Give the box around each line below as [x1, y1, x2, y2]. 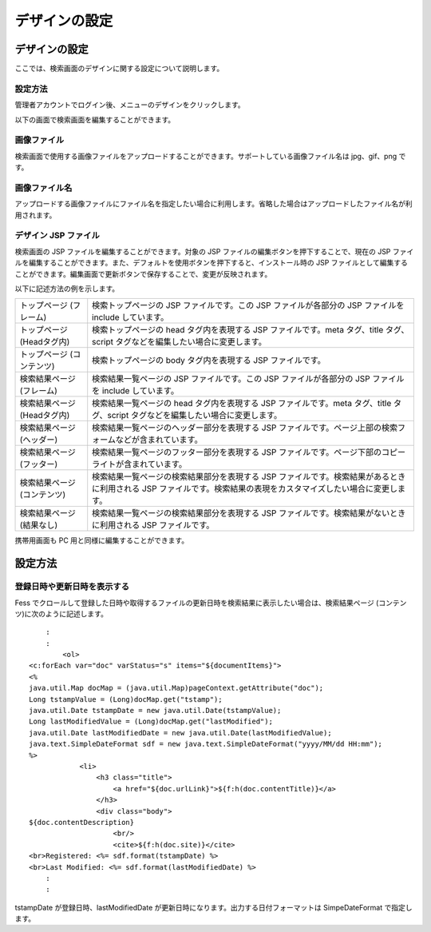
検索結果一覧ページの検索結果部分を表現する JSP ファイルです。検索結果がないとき [92, 508, 406, 519]
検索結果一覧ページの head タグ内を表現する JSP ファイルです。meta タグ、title [92, 398, 392, 409]
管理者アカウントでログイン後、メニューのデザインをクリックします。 [14, 100, 245, 110]
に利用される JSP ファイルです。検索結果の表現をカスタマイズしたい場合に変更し [92, 484, 398, 495]
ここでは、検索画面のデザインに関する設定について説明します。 [14, 64, 224, 74]
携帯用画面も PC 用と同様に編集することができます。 [14, 536, 189, 545]
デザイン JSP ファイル [14, 230, 100, 241]
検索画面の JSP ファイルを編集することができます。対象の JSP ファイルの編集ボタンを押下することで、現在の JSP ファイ [14, 246, 414, 256]
